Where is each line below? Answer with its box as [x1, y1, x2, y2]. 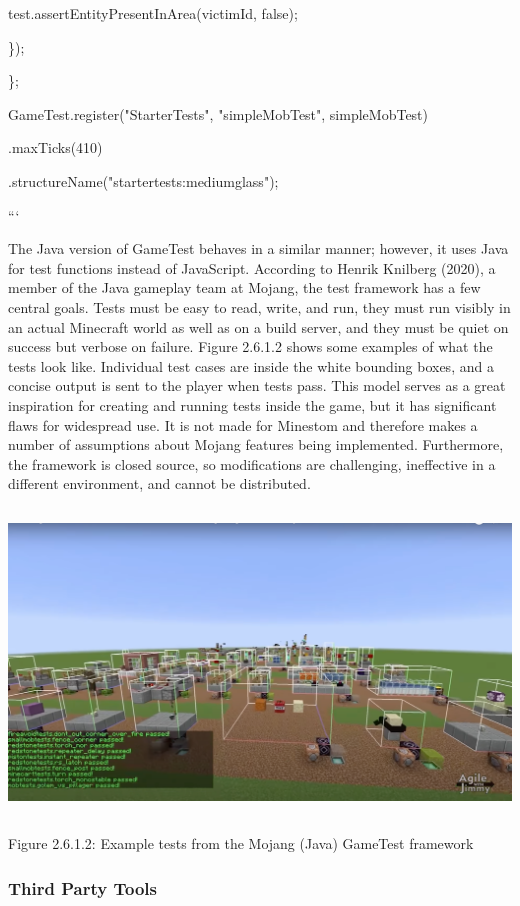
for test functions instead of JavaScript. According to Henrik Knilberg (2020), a [8, 257, 496, 278]
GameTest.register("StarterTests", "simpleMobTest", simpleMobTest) [8, 103, 429, 124]
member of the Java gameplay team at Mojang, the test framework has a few [8, 277, 481, 298]
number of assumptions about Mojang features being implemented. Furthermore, [8, 434, 504, 455]
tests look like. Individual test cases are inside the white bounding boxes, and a [8, 355, 494, 376]
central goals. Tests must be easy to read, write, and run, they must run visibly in [8, 296, 511, 317]
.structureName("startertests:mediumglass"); [8, 170, 279, 191]
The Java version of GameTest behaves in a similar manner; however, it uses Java [8, 238, 509, 259]
